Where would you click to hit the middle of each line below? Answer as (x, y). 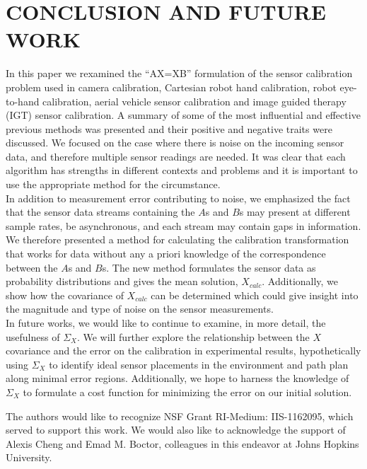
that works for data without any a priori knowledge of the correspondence (166, 254)
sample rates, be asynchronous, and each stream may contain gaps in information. (183, 225)
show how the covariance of (65, 295)
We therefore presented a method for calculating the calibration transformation (177, 239)
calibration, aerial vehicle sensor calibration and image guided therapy (194, 101)
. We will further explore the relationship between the (193, 336)
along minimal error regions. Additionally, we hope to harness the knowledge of (177, 378)
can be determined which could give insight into (255, 295)
